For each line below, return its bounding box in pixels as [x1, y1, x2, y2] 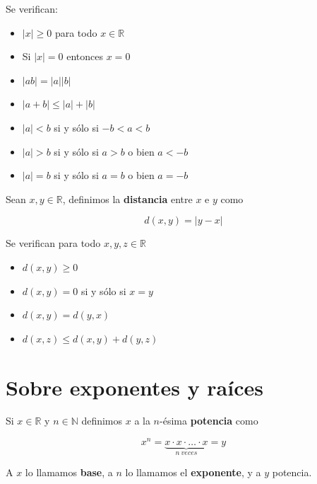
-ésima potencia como [160, 413, 258, 428]
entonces [66, 49, 104, 64]
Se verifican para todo [6, 236, 101, 250]
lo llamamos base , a [25, 464, 113, 479]
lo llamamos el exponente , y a [125, 464, 261, 479]
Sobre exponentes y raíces [6, 372, 263, 401]
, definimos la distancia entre [62, 191, 193, 206]
